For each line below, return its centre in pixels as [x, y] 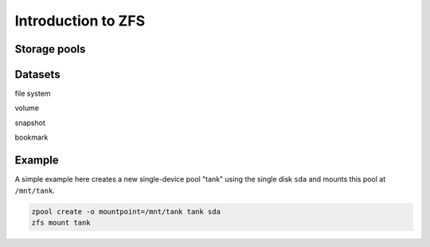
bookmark [31, 137]
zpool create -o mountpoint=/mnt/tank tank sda [126, 212]
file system [33, 94]
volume [27, 108]
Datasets [37, 74]
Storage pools [50, 49]
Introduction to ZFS [80, 21]
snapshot [30, 123]
